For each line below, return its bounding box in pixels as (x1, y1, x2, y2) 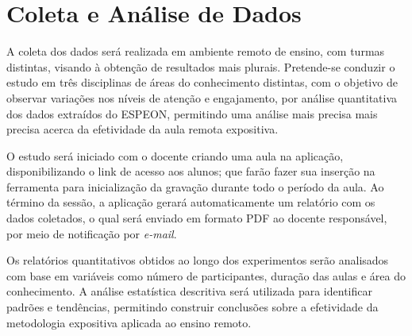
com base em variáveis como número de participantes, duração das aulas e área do (6, 267, 406, 284)
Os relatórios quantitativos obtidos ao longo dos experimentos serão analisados (6, 252, 389, 268)
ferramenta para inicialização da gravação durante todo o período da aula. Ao (6, 178, 384, 195)
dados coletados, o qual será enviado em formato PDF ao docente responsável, (6, 210, 387, 226)
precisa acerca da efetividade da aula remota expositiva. (6, 121, 279, 137)
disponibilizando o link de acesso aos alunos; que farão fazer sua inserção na (6, 163, 375, 180)
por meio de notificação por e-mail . (6, 225, 177, 241)
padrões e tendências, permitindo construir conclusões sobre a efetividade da (6, 299, 379, 315)
